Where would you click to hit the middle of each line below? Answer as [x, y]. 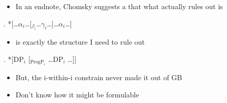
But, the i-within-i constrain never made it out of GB [99, 77]
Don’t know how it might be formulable [77, 94]
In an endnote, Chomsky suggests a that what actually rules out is [119, 6]
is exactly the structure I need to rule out [80, 42]
